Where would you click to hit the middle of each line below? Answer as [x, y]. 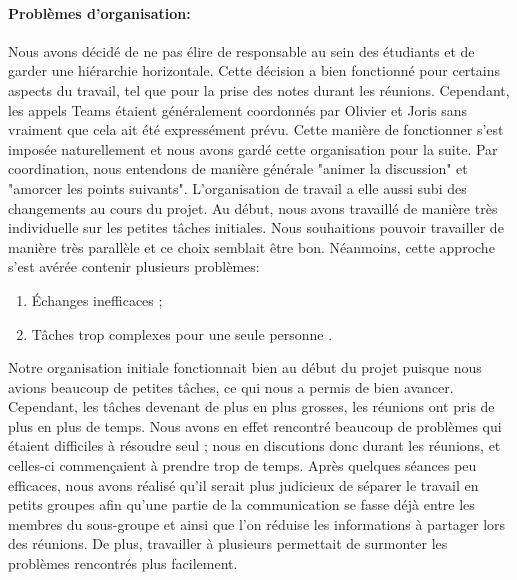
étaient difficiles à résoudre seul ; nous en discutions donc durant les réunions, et [254, 445]
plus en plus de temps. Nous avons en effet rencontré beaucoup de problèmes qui [255, 425]
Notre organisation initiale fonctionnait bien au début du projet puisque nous [245, 367]
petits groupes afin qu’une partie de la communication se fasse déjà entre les [241, 504]
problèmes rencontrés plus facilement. [123, 563]
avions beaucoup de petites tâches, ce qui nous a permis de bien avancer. [231, 386]
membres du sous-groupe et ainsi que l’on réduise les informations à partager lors [257, 523]
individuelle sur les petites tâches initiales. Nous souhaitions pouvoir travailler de [256, 227]
